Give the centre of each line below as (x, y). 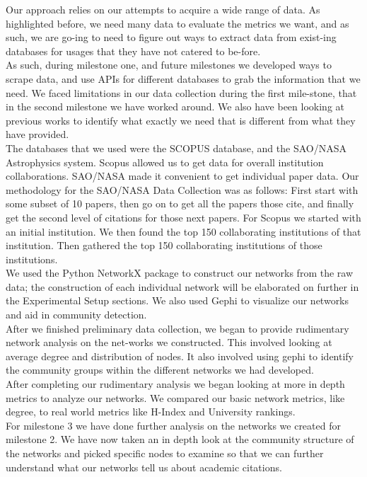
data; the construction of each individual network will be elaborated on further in (182, 286)
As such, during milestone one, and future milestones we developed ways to (169, 65)
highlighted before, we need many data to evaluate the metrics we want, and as (177, 23)
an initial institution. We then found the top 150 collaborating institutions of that (183, 231)
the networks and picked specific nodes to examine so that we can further (165, 453)
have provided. (37, 134)
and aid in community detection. (76, 315)
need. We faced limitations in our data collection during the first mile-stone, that (181, 92)
